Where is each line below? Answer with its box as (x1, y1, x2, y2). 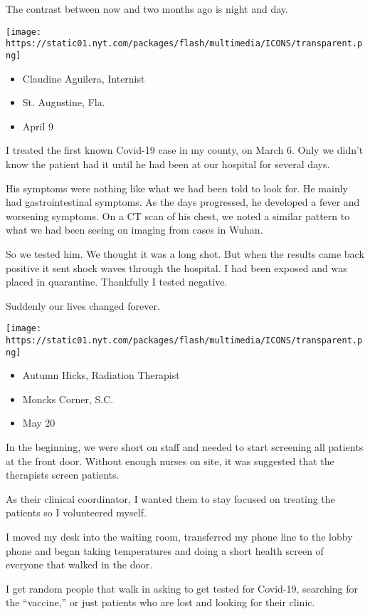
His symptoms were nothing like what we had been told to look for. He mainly (6, 180, 348, 195)
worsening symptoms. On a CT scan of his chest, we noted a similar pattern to (6, 208, 350, 223)
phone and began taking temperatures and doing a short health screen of (6, 543, 324, 558)
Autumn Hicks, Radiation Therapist (22, 368, 180, 383)
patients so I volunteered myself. (6, 505, 147, 520)
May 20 (22, 415, 55, 430)
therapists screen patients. (6, 467, 120, 482)
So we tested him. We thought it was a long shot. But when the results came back (6, 246, 364, 261)
